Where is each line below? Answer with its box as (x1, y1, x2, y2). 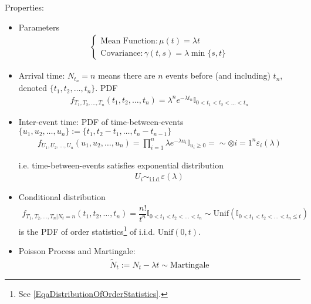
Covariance (100, 49, 141, 58)
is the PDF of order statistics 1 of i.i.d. (18, 223, 155, 237)
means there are (98, 69, 155, 82)
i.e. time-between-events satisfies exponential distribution (18, 158, 224, 171)
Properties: (5, 1, 44, 13)
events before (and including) (165, 69, 271, 82)
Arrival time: (18, 69, 65, 82)
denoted (18, 82, 48, 94)
